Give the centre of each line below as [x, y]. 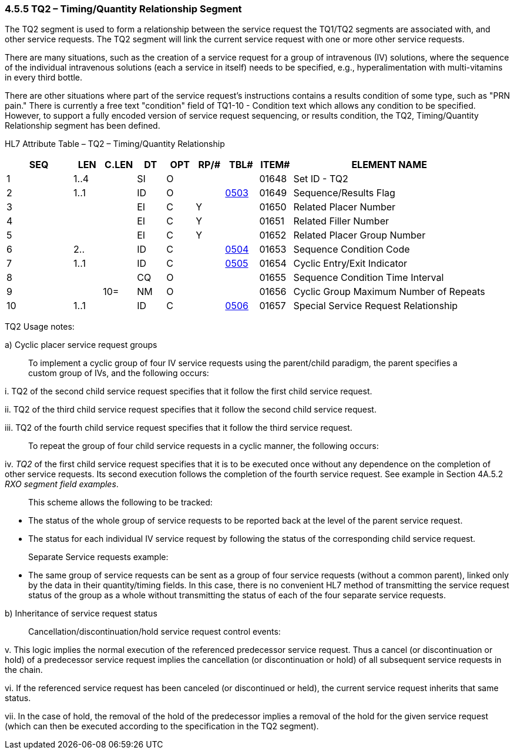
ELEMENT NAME [389, 165]
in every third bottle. [44, 78]
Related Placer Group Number [360, 235]
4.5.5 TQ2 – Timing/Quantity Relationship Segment [123, 9]
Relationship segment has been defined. [83, 126]
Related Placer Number [345, 207]
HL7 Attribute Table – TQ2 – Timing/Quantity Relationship [115, 144]
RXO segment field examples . [62, 484]
